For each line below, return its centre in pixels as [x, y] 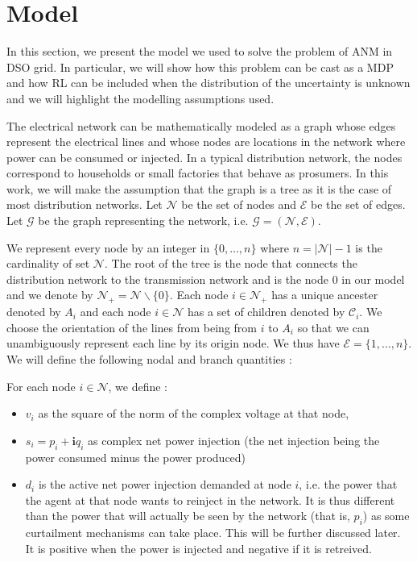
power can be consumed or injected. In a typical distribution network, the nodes [204, 157]
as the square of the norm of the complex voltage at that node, [194, 413]
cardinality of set [48, 263]
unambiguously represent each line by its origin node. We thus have [173, 343]
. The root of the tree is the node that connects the [231, 263]
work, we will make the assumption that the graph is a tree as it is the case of [199, 188]
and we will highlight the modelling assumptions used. [140, 98]
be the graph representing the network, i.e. [143, 221]
